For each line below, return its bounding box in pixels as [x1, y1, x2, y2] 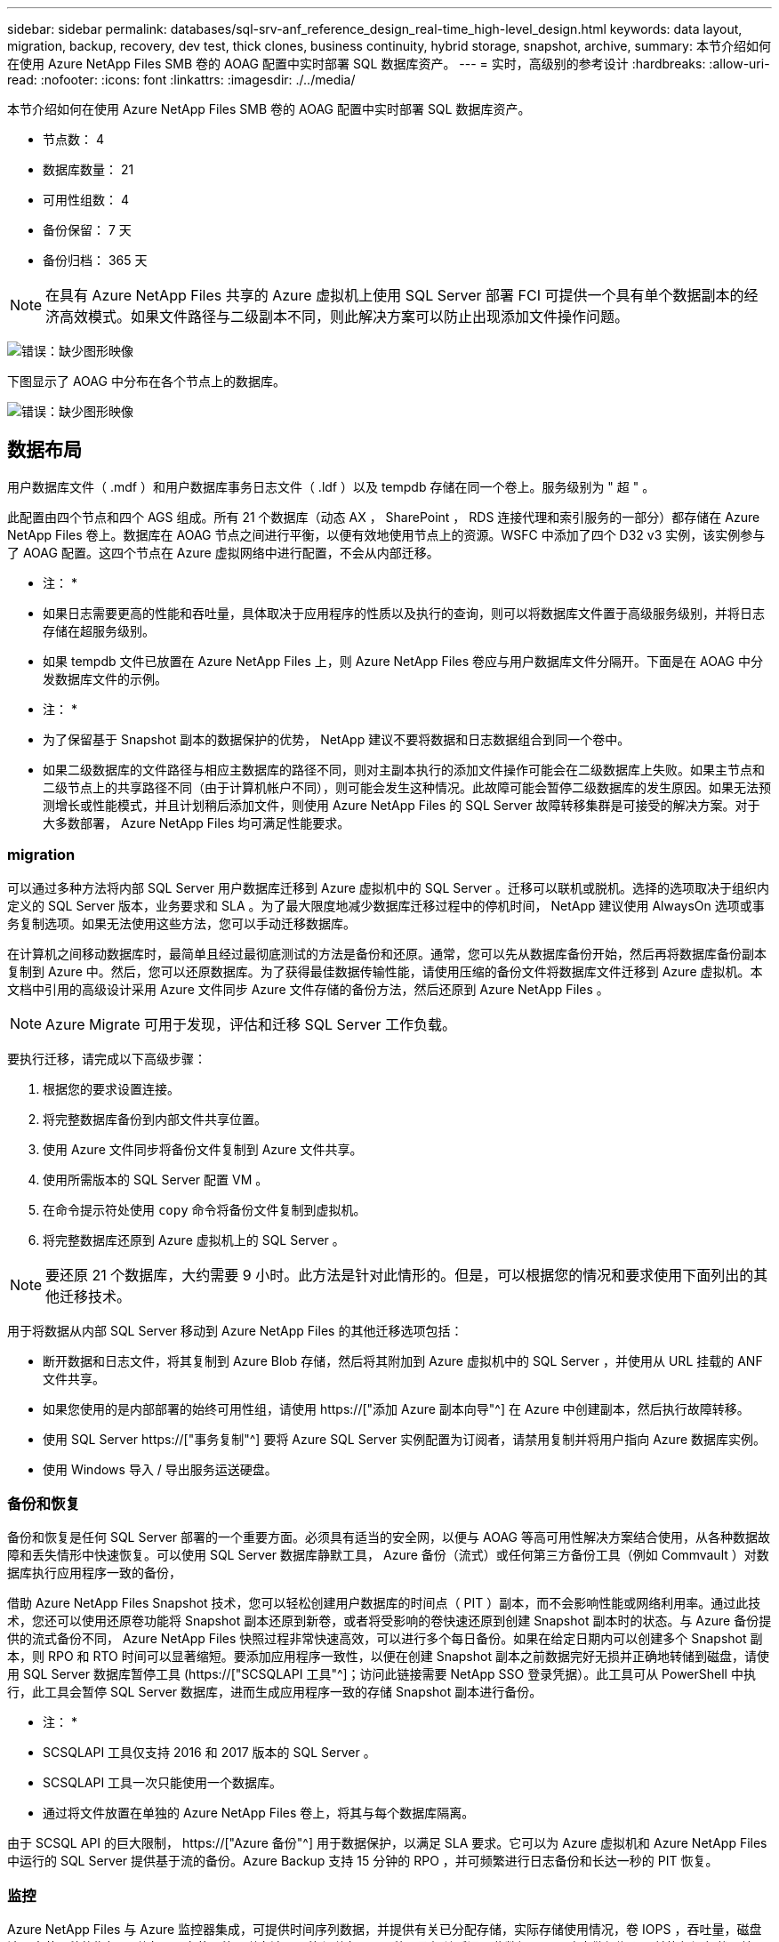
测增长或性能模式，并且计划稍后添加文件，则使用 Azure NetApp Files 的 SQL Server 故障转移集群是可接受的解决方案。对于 [43, 797, 760, 813]
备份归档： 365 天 [43, 253, 148, 268]
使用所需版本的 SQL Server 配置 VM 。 [43, 1171, 269, 1187]
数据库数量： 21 [43, 162, 134, 177]
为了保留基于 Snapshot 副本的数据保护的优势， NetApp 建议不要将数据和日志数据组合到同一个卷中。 [43, 731, 630, 747]
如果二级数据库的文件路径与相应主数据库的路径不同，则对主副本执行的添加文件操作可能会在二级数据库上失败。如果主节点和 [43, 761, 765, 777]
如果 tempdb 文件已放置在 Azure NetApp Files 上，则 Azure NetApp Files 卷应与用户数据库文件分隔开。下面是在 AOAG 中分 [43, 653, 763, 669]
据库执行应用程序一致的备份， [7, 1565, 181, 1581]
